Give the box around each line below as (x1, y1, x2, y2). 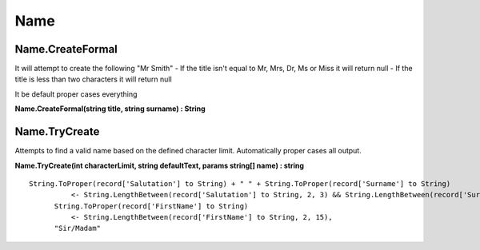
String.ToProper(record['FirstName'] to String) (54, 201, 249, 211)
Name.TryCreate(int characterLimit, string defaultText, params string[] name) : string (14, 161, 304, 170)
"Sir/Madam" (54, 224, 102, 233)
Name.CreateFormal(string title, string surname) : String (14, 104, 206, 113)
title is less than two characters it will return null (14, 74, 172, 84)
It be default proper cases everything (14, 89, 138, 99)
